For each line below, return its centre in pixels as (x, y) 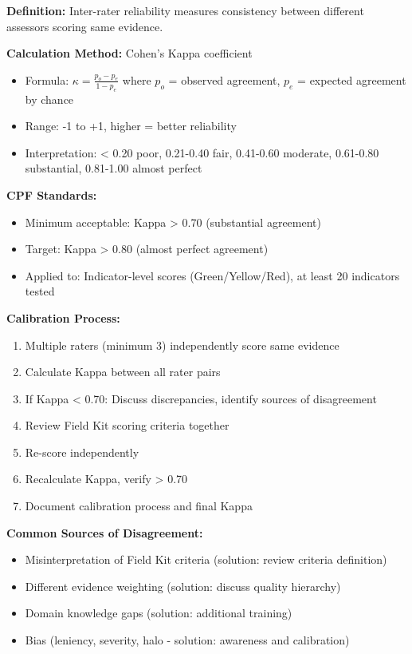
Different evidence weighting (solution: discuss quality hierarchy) (183, 586)
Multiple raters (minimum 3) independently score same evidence (182, 345)
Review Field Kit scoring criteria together (127, 425)
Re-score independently (82, 452)
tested (40, 291)
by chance (49, 99)
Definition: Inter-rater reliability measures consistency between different (185, 10)
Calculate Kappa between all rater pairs (123, 372)
